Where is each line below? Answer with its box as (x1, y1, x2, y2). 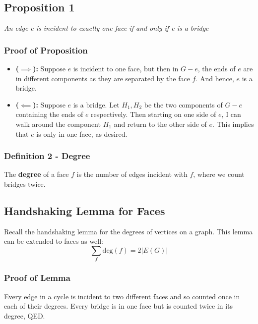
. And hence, (195, 73, 234, 83)
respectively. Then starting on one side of (91, 109, 216, 119)
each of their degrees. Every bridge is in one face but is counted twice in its (4, 301, 233, 311)
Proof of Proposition (4, 44, 88, 56)
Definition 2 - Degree (4, 150, 90, 162)
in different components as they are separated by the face (15, 73, 190, 83)
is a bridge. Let (73, 99, 120, 109)
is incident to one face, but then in (73, 63, 179, 74)
